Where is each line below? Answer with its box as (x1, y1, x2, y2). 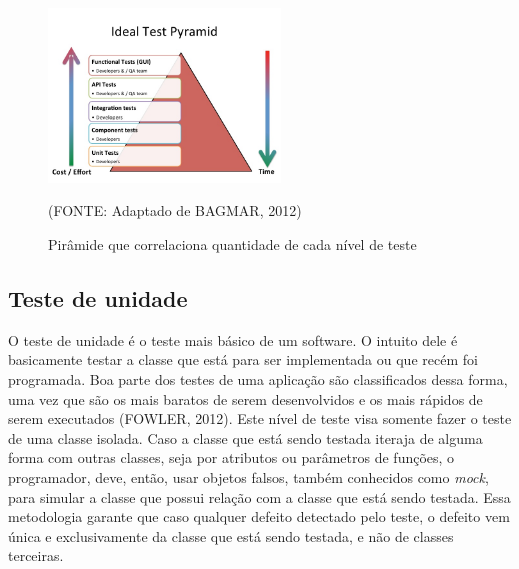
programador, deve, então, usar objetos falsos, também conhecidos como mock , (8, 467, 489, 488)
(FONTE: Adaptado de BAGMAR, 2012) (48, 200, 302, 221)
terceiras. (8, 545, 64, 566)
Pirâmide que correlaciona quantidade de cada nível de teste (48, 234, 417, 255)
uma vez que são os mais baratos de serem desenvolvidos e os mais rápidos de (8, 388, 483, 409)
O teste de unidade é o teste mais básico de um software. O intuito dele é (8, 329, 458, 350)
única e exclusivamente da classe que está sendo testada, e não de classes (8, 525, 454, 546)
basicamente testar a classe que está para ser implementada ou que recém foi (8, 349, 478, 370)
